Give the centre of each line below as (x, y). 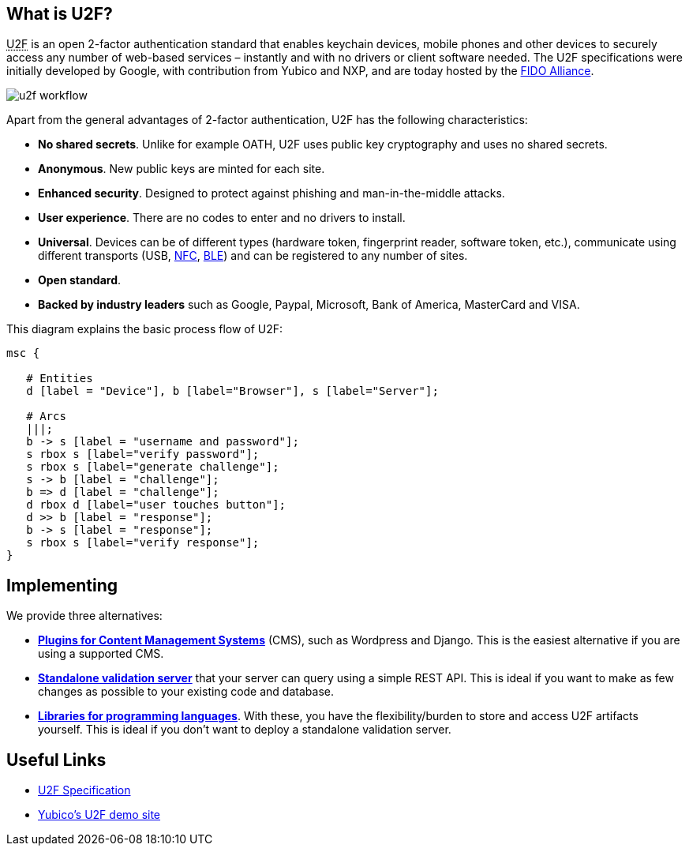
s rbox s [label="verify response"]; (143, 543)
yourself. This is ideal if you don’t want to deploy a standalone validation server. (245, 730)
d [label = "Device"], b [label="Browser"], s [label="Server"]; (232, 391)
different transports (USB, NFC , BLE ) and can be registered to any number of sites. (253, 256)
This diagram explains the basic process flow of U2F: (145, 329)
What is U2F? (60, 14)
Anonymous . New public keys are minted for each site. (182, 169)
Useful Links (56, 760)
